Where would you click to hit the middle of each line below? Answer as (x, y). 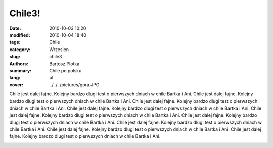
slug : (15, 57)
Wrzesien (59, 49)
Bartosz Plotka (64, 64)
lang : (15, 78)
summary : (20, 70)
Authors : (19, 64)
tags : (15, 42)
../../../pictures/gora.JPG (74, 85)
